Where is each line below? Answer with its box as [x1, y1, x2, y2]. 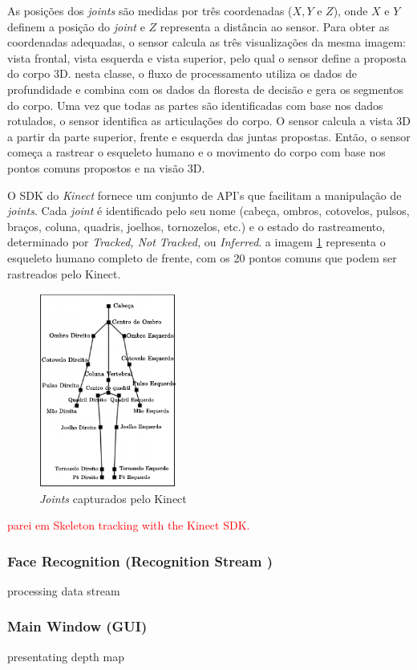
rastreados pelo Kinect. [7, 265, 121, 282]
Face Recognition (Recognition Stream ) [7, 550, 273, 571]
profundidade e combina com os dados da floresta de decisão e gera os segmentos [7, 80, 404, 97]
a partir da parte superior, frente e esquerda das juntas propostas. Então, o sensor [7, 128, 411, 144]
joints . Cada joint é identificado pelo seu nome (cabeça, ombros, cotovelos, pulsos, [7, 202, 410, 219]
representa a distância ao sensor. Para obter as [160, 18, 390, 35]
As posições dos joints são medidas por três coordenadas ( [7, 2, 293, 18]
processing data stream [7, 582, 120, 599]
